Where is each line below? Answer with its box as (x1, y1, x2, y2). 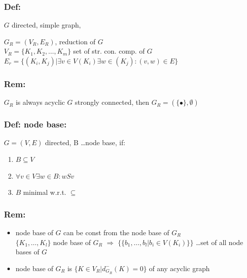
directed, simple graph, (11, 20, 81, 30)
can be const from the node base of (63, 227, 170, 238)
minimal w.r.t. (23, 187, 67, 197)
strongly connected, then (74, 97, 149, 107)
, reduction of (55, 36, 96, 46)
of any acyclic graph (149, 263, 210, 273)
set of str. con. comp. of (73, 46, 145, 56)
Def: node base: (4, 118, 67, 130)
